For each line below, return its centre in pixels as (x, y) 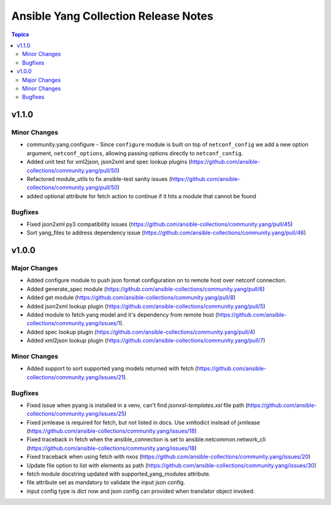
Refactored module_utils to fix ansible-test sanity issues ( (99, 179)
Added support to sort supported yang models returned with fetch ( (112, 369)
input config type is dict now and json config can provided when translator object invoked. (141, 491)
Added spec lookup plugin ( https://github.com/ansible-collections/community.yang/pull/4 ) (141, 332)
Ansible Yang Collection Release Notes (112, 16)
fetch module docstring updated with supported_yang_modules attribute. (119, 474)
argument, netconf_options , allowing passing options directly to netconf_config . (135, 153)
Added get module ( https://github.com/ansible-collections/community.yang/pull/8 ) (131, 298)
